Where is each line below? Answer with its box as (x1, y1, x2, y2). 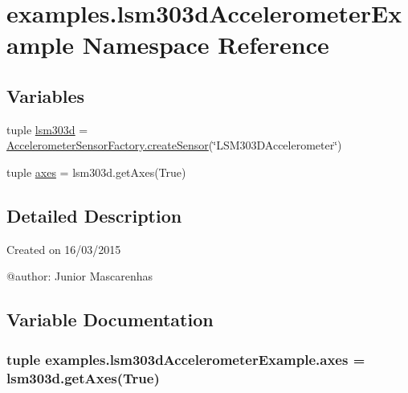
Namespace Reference (82, 28, 329, 61)
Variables (6, 83, 85, 108)
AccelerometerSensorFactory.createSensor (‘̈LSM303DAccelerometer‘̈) (6, 137, 342, 154)
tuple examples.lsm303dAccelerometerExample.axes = (6, 349, 365, 369)
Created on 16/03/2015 (6, 240, 121, 257)
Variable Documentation (6, 307, 214, 332)
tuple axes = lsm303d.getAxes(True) (6, 163, 186, 180)
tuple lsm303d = (6, 121, 88, 137)
